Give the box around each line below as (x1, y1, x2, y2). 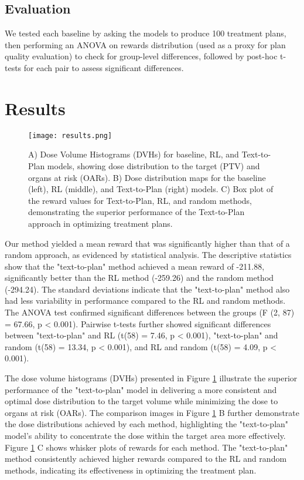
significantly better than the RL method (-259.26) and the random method (5, 271, 274, 284)
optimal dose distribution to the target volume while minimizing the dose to (5, 395, 278, 407)
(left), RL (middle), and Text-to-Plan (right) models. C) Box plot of (28, 183, 274, 195)
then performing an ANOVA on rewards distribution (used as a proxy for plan (5, 38, 286, 51)
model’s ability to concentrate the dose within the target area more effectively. (5, 429, 286, 442)
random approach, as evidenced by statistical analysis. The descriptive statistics (5, 249, 292, 261)
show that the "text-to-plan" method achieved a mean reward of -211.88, (5, 260, 265, 272)
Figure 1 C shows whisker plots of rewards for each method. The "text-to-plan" (5, 441, 288, 453)
